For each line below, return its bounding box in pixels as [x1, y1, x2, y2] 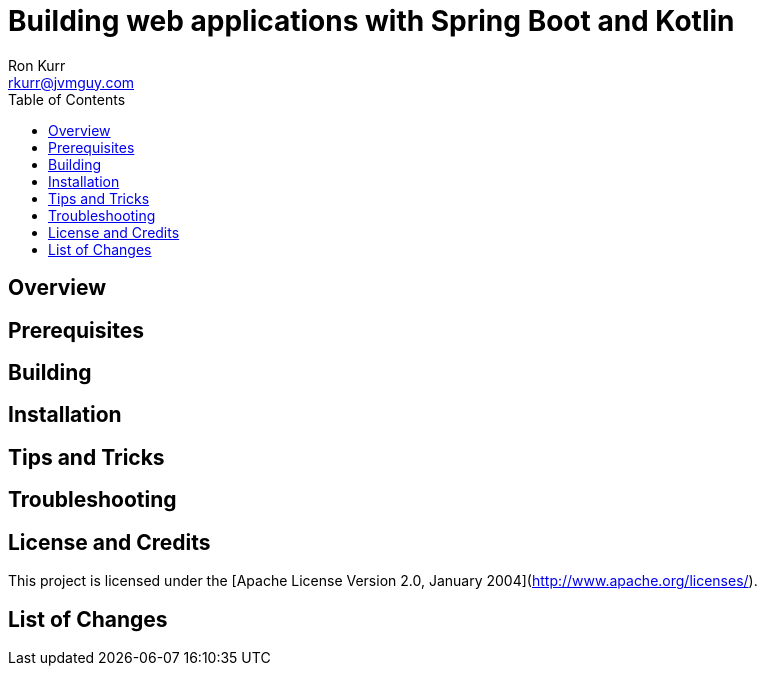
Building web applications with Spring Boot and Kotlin [8, 4, 735, 38]
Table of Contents [8, 90, 126, 108]
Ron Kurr [8, 56, 66, 74]
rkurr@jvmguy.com [8, 73, 135, 91]
